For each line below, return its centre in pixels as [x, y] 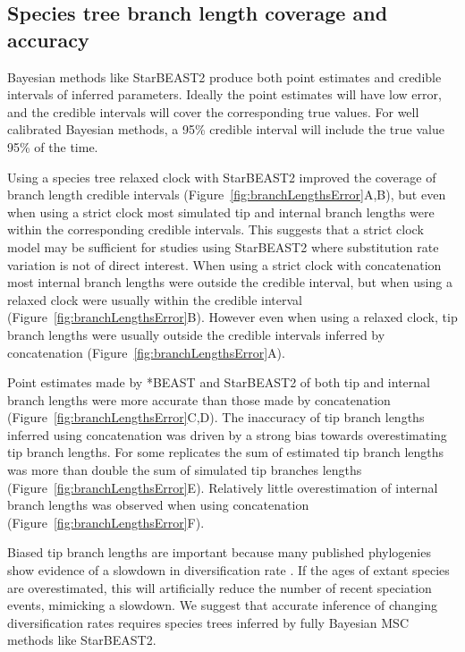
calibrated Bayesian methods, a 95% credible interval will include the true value [226, 129]
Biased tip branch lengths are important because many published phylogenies [219, 552]
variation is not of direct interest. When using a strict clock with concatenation [224, 264]
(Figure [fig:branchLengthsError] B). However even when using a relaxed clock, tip [232, 317]
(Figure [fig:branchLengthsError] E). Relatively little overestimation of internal [223, 487]
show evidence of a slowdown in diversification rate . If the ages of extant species [228, 570]
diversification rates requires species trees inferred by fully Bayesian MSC [208, 622]
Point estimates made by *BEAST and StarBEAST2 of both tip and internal [219, 382]
